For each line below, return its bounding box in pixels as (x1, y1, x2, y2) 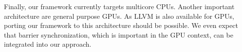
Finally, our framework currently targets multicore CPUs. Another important (4, 1, 235, 11)
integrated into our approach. (4, 39, 92, 49)
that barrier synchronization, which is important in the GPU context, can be (4, 29, 233, 39)
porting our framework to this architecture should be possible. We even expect (4, 20, 238, 30)
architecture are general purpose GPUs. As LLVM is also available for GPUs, (4, 11, 234, 21)
